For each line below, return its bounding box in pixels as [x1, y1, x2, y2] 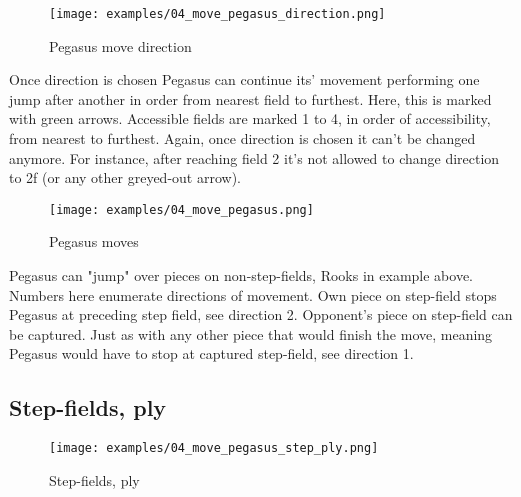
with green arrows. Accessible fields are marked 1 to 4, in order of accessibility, [9, 108, 491, 129]
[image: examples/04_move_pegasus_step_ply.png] [49, 441, 379, 456]
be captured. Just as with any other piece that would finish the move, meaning [9, 323, 493, 344]
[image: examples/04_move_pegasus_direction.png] [49, 7, 386, 21]
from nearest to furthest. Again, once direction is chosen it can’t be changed [9, 128, 476, 149]
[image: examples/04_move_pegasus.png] [49, 202, 314, 217]
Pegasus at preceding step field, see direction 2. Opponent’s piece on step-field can [9, 304, 513, 325]
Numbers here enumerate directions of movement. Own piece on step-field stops [9, 284, 497, 305]
